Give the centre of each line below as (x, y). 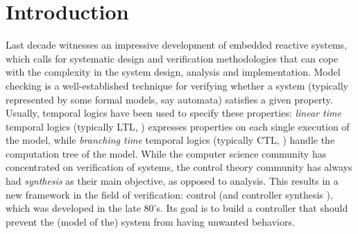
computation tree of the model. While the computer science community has (166, 153)
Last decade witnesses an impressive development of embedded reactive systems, (177, 45)
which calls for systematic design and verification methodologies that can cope (172, 58)
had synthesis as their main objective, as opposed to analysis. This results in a (172, 181)
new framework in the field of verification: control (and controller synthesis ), (169, 194)
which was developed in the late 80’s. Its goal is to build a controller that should (177, 208)
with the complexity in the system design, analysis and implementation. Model (173, 72)
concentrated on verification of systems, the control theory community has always (179, 167)
